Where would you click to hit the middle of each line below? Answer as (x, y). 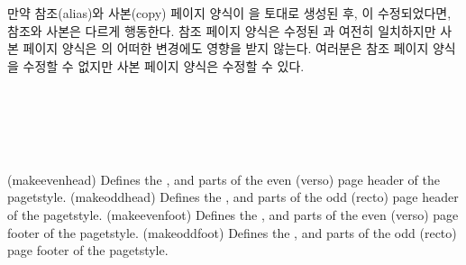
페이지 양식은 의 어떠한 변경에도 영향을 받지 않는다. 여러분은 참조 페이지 (226, 48)
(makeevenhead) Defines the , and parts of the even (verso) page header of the (224, 179)
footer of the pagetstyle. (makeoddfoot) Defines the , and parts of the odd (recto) (232, 232)
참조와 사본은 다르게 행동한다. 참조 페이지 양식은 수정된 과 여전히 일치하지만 (222, 30)
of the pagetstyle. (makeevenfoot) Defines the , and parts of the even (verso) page (233, 214)
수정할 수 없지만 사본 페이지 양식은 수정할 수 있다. (164, 65)
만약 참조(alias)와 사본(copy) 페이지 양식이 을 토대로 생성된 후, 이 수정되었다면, (229, 13)
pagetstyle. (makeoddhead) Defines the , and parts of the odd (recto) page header (233, 197)
